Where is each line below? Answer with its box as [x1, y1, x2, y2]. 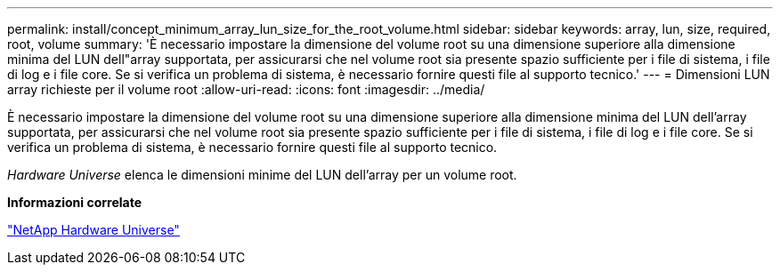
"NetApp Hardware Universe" [7, 222, 180, 237]
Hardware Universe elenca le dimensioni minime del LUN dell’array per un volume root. [7, 167, 517, 182]
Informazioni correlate [7, 195, 142, 210]
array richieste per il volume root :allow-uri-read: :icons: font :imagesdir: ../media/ [7, 82, 485, 97]
